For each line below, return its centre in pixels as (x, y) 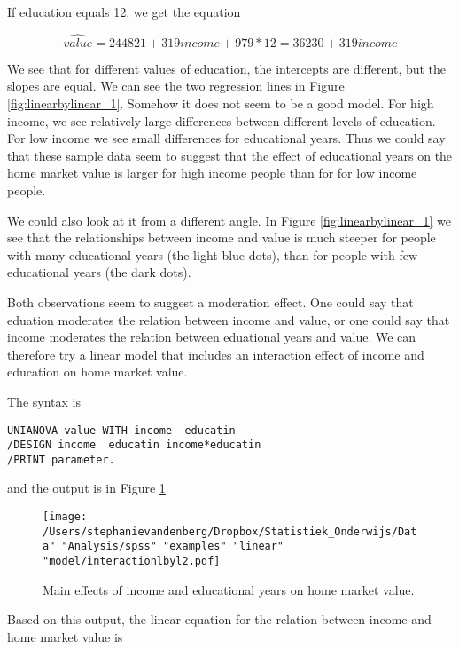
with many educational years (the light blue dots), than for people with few (213, 254)
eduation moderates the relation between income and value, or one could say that (229, 319)
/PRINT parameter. (61, 459)
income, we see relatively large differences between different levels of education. (222, 120)
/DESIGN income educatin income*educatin (134, 445)
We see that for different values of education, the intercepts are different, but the (227, 68)
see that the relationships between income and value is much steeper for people (222, 237)
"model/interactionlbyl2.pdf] (132, 562)
